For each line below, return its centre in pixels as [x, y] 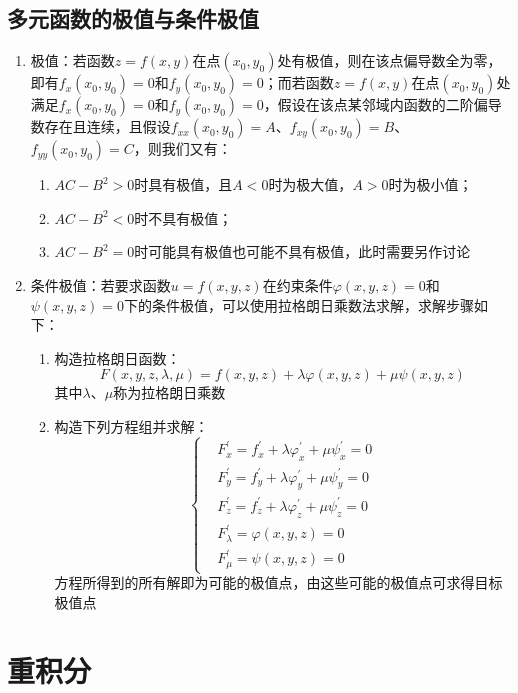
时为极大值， [310, 184]
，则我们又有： [182, 148]
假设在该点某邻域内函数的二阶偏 [382, 104]
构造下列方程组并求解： [131, 425]
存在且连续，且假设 [107, 126]
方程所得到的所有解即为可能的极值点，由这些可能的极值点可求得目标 [278, 582]
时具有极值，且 [183, 184]
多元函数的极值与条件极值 [133, 18]
